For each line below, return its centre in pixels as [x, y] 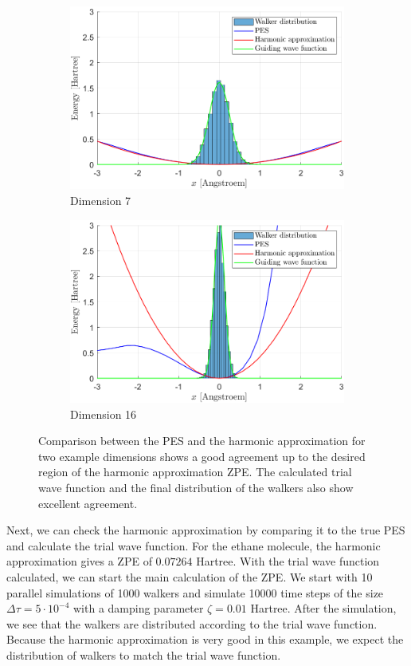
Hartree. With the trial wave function [288, 561]
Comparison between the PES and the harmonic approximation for [202, 441]
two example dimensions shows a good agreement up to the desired [202, 456]
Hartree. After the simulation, [323, 608]
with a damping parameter [138, 608]
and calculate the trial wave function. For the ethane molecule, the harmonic [194, 545]
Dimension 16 [104, 414]
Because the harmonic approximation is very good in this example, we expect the [205, 639]
